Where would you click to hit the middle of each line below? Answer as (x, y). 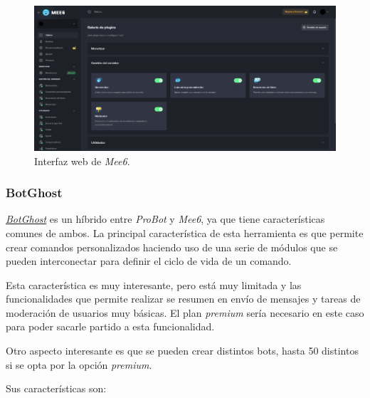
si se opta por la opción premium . (79, 364)
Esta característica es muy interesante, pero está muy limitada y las (154, 284)
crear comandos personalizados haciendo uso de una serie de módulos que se (172, 247)
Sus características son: (56, 388)
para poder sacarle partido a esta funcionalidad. (110, 326)
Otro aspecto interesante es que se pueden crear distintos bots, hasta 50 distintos (182, 351)
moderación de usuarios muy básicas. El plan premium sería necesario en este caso (185, 312)
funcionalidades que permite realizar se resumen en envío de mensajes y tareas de (183, 299)
